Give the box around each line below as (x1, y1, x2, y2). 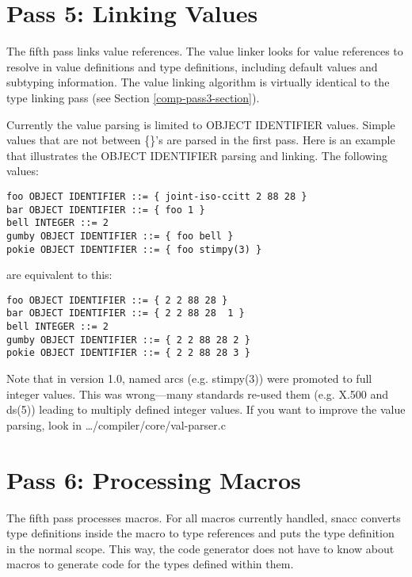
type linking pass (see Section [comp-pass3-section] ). (6, 89, 260, 105)
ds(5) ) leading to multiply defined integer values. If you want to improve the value (6, 401, 406, 418)
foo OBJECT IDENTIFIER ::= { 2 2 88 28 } (6, 294, 228, 306)
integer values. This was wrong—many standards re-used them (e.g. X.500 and (6, 385, 389, 402)
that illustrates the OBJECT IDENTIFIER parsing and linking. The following (6, 147, 388, 163)
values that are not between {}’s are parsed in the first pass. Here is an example (6, 132, 395, 148)
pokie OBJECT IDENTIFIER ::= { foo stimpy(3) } (6, 243, 262, 255)
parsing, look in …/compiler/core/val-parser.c (6, 416, 226, 433)
